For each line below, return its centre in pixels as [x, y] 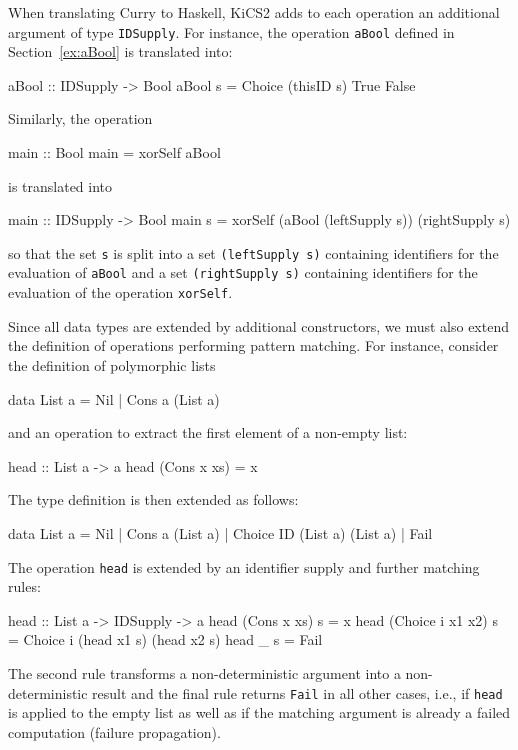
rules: [24, 586]
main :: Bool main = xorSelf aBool [114, 152]
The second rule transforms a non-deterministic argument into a [204, 672]
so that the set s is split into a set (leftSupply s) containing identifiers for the [253, 252]
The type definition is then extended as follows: [153, 499]
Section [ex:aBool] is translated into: [120, 51]
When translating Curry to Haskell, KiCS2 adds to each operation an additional [254, 12]
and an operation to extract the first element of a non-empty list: [208, 432]
